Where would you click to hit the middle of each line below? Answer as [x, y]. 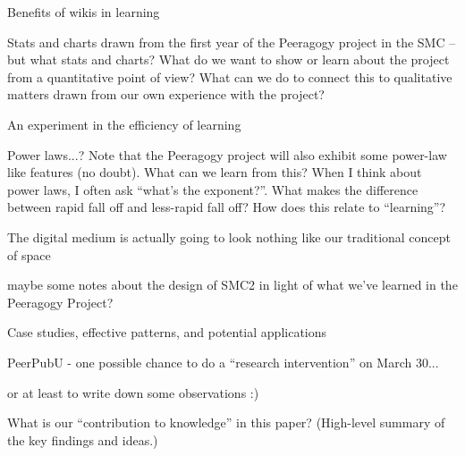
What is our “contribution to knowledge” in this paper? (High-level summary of [226, 422]
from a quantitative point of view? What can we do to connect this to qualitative [230, 76]
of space [29, 254]
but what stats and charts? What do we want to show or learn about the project [228, 59]
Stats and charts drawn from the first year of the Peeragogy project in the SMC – [232, 42]
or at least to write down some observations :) [133, 392]
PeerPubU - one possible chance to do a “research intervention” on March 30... [223, 362]
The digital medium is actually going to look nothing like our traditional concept [229, 236]
